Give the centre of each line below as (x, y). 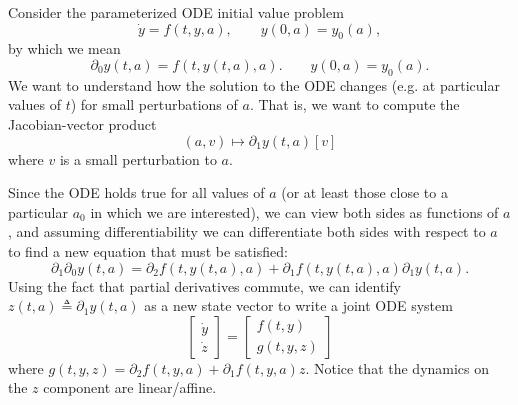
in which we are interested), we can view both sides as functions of (294, 211)
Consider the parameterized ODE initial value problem (176, 12)
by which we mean (64, 48)
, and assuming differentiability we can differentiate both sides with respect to (247, 231)
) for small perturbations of (154, 104)
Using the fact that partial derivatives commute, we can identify (204, 285)
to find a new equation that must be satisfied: (148, 250)
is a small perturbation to (138, 158)
